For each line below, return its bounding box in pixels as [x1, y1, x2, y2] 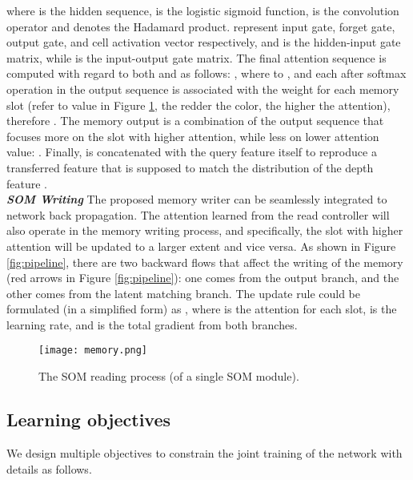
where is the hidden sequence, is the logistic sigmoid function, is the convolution [6, 2, 399, 18]
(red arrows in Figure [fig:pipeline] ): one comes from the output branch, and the [6, 269, 399, 286]
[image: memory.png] [38, 345, 148, 357]
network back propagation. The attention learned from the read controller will [6, 206, 390, 223]
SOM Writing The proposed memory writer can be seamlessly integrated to [6, 191, 387, 208]
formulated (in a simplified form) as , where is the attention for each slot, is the [6, 301, 397, 317]
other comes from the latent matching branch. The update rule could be [6, 284, 361, 301]
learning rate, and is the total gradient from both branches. [6, 316, 298, 333]
